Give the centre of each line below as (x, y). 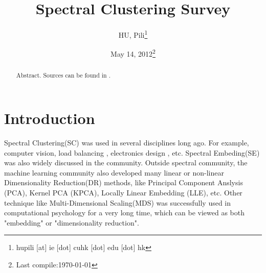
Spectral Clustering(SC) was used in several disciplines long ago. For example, (127, 143)
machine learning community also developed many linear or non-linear (114, 172)
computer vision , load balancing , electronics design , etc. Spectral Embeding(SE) (132, 152)
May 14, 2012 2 (133, 53)
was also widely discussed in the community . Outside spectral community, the (126, 163)
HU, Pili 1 (133, 34)
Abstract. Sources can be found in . (63, 75)
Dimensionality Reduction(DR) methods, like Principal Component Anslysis (124, 182)
